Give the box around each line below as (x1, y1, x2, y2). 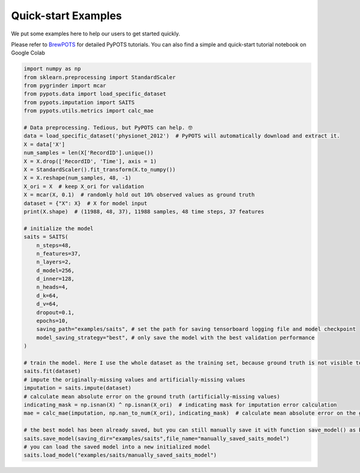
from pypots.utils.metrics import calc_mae (23, 107, 154, 114)
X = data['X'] (23, 141, 65, 148)
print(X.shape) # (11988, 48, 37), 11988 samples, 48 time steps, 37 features (23, 208, 265, 215)
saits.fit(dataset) (23, 368, 81, 375)
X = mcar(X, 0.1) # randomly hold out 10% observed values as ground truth (23, 191, 255, 198)
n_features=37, (36, 250, 81, 257)
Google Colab (11, 49, 45, 56)
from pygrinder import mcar (23, 82, 106, 89)
